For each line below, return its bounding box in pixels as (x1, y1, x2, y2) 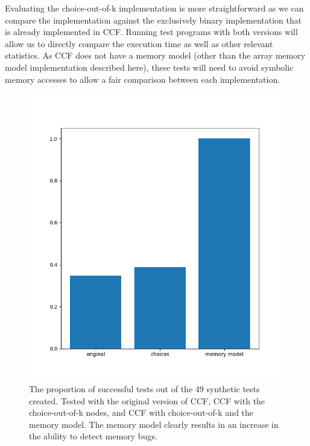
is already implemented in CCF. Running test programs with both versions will (5, 25, 298, 38)
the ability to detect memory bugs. (29, 430, 157, 442)
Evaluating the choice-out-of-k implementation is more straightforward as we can (5, 2, 304, 14)
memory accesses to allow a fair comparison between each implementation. (5, 73, 280, 85)
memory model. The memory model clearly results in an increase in (29, 418, 279, 430)
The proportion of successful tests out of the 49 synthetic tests (29, 382, 260, 395)
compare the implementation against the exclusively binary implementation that (5, 13, 302, 26)
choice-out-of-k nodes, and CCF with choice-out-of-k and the (29, 406, 254, 419)
